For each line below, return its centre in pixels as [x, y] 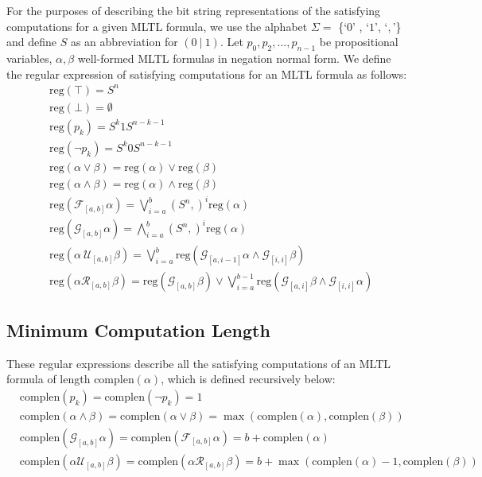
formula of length [49, 379]
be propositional [359, 42]
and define [32, 42]
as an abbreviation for [124, 42]
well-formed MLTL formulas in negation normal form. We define [234, 58]
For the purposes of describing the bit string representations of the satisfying [194, 10]
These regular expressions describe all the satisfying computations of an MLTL [198, 363]
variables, [29, 58]
